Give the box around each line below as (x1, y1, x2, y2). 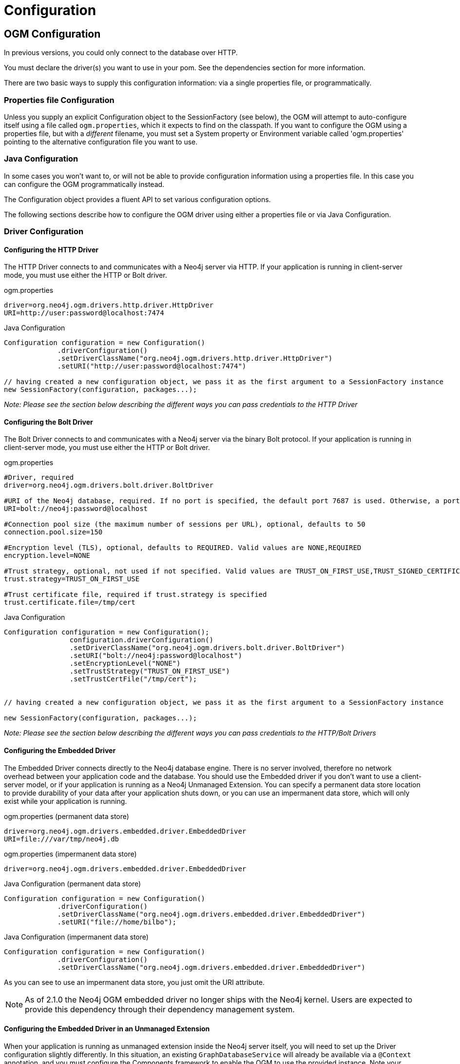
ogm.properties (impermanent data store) (4, 849, 137, 858)
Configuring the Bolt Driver (4, 417, 93, 426)
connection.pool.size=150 (4, 528, 103, 536)
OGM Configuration (4, 27, 101, 40)
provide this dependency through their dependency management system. (25, 1004, 295, 1014)
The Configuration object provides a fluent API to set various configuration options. (4, 195, 271, 204)
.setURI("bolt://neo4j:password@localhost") (69, 652, 242, 660)
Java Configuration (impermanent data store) (4, 932, 149, 941)
